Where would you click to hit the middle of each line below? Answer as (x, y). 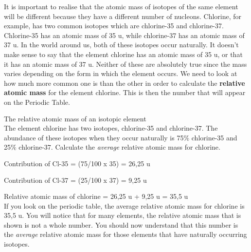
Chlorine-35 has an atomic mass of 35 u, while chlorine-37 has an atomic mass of (124, 35)
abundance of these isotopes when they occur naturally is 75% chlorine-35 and (121, 137)
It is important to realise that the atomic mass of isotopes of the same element (121, 6)
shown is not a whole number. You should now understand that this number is (121, 224)
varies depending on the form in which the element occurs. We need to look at (121, 73)
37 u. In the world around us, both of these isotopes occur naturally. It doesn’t (121, 45)
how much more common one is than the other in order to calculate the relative (125, 83)
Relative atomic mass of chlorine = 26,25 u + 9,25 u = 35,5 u (96, 196)
